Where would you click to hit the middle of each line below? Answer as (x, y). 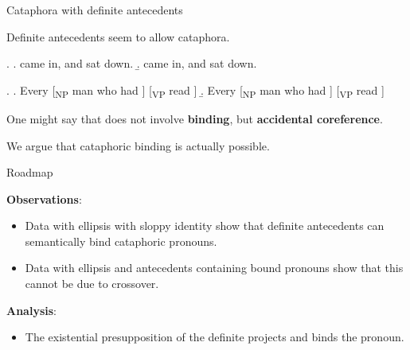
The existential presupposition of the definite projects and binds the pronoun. (215, 337)
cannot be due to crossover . (92, 284)
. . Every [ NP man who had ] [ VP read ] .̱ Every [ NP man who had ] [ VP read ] (195, 91)
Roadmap (30, 172)
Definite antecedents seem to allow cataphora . (118, 36)
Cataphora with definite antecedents (95, 10)
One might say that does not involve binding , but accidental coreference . (195, 118)
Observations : (44, 198)
